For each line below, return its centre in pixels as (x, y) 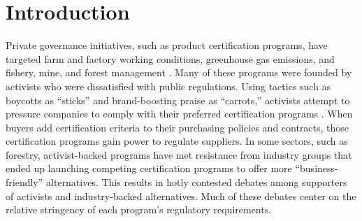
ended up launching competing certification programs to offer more (149, 168)
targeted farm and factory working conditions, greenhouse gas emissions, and (170, 58)
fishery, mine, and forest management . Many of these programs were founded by (179, 72)
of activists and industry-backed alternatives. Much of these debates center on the (181, 195)
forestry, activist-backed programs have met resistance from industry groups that (179, 154)
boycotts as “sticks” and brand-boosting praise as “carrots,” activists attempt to (178, 100)
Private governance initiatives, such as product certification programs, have (167, 45)
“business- (317, 168)
